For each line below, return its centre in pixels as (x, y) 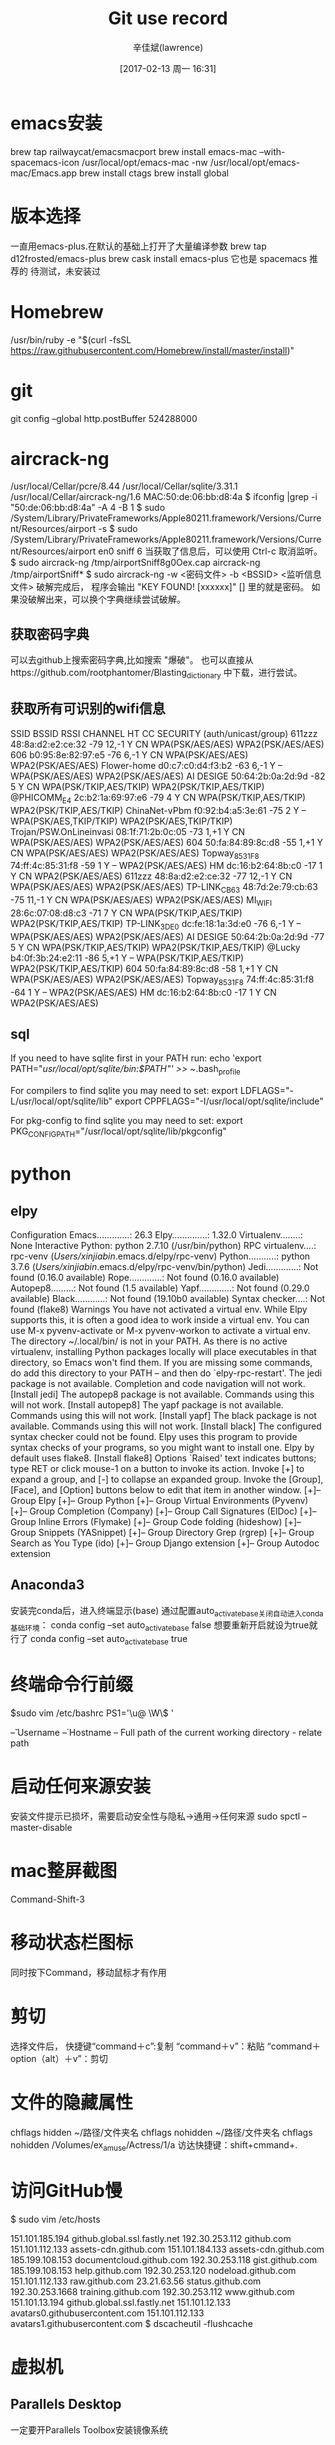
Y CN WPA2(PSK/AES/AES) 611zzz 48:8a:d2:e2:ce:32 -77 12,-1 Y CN (151, 876)
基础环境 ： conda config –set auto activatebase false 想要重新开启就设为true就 (164, 1625)
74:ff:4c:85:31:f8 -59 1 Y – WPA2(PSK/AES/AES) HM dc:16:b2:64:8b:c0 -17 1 (166, 866)
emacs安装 (56, 123)
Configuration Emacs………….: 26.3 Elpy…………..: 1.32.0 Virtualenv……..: (156, 1235)
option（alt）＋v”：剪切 (59, 2058)
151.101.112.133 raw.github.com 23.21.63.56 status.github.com (136, 2281)
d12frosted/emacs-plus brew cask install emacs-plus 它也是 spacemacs (159, 258)
